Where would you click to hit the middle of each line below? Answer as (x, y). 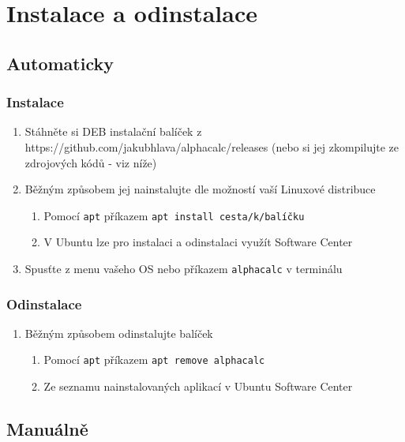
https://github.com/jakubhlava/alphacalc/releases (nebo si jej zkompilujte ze (212, 146)
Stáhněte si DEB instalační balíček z (113, 131)
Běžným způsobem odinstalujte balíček (119, 333)
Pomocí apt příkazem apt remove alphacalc (154, 360)
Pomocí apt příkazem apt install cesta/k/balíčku (174, 215)
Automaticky (60, 63)
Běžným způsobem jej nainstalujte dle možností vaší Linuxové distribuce (200, 189)
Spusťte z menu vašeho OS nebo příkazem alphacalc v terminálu (184, 268)
